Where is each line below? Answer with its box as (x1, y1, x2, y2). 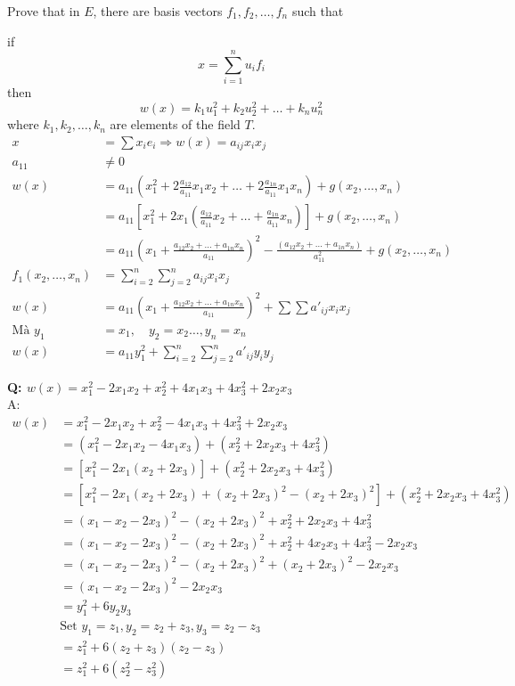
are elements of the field (110, 115, 241, 134)
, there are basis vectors (93, 2, 223, 20)
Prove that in (7, 2, 80, 20)
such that (291, 2, 344, 20)
